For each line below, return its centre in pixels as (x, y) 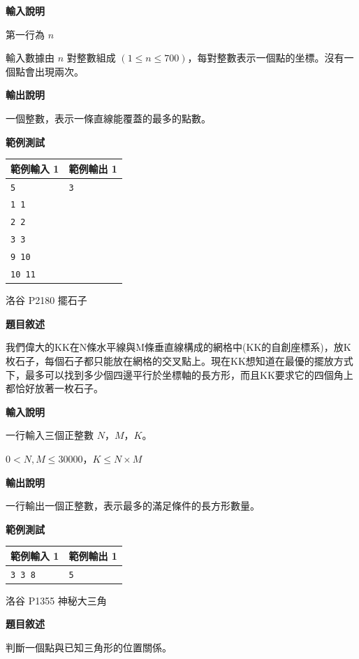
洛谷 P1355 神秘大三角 (56, 600)
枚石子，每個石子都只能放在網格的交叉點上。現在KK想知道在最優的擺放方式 (179, 360)
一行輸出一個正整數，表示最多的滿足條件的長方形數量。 (133, 506)
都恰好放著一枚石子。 (54, 388)
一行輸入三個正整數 (50, 435)
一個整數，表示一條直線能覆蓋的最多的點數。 (108, 118)
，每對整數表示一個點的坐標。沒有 (266, 58)
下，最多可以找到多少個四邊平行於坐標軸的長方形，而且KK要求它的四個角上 (179, 374)
